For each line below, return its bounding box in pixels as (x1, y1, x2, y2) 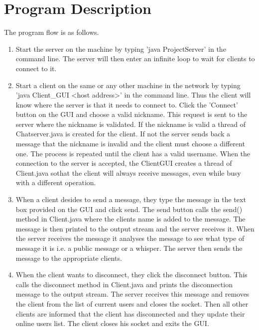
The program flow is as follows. (4, 27, 99, 37)
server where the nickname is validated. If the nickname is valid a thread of (15, 118, 246, 129)
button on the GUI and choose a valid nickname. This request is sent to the (15, 109, 248, 119)
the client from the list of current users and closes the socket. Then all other (15, 298, 249, 309)
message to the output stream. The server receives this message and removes (15, 289, 250, 299)
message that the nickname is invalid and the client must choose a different (15, 138, 245, 149)
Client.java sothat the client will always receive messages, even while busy (15, 167, 241, 178)
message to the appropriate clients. (15, 252, 122, 263)
